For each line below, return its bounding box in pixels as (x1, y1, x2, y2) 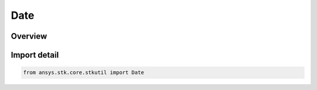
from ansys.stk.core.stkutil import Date (23, 69, 144, 76)
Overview (11, 31, 48, 41)
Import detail (11, 50, 59, 60)
